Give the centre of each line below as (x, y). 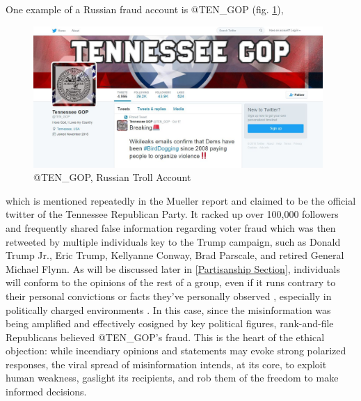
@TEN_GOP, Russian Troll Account (112, 177)
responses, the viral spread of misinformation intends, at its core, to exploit (166, 364)
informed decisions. (46, 392)
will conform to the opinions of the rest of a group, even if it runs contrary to (171, 282)
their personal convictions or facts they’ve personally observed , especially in (169, 296)
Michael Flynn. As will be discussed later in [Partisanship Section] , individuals (173, 268)
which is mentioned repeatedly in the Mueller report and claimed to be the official (181, 200)
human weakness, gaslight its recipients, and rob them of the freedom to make (172, 378)
